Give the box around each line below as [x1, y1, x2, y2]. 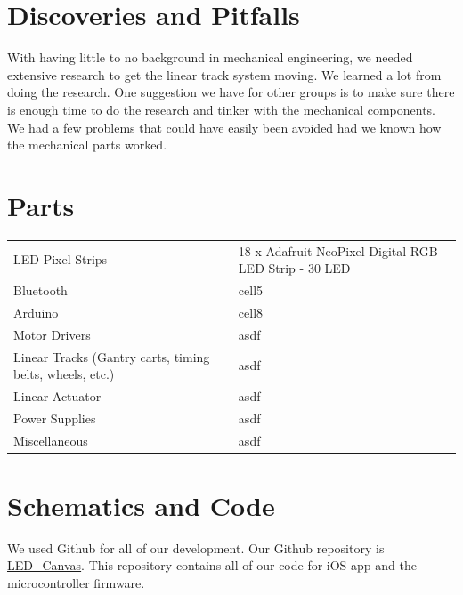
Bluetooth [13, 281, 68, 299]
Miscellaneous [13, 430, 88, 449]
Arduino [13, 302, 59, 321]
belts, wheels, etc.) [13, 365, 115, 383]
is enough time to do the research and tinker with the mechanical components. [7, 100, 435, 118]
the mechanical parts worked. [7, 135, 167, 154]
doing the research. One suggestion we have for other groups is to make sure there [7, 83, 455, 101]
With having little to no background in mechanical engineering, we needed [7, 48, 413, 67]
